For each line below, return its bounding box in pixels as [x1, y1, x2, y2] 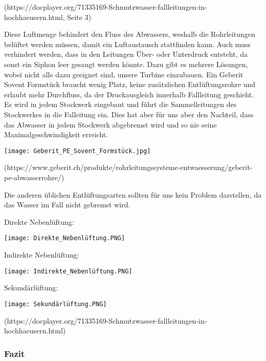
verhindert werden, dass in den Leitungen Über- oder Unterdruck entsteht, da [4, 49, 248, 59]
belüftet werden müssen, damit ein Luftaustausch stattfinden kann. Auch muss [4, 38, 251, 49]
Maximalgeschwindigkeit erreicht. [4, 129, 108, 140]
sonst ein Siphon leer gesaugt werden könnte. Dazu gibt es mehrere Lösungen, [4, 58, 248, 69]
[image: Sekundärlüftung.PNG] [4, 300, 107, 308]
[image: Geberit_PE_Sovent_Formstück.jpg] [4, 147, 151, 155]
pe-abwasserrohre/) [4, 172, 64, 182]
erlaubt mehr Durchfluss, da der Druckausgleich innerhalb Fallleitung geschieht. [4, 89, 254, 99]
